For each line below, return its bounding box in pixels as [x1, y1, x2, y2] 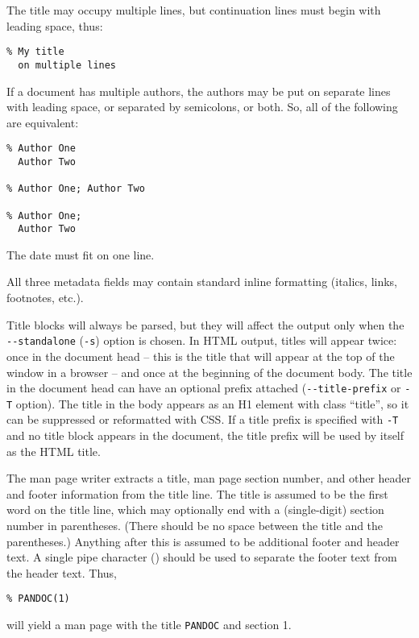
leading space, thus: [6, 17, 103, 34]
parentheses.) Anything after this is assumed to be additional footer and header [6, 532, 400, 549]
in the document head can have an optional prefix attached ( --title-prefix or [6, 379, 401, 396]
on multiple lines [18, 59, 117, 71]
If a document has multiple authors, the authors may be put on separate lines [6, 82, 391, 99]
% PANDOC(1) [6, 593, 70, 605]
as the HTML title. [6, 442, 101, 459]
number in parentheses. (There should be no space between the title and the [6, 517, 384, 534]
